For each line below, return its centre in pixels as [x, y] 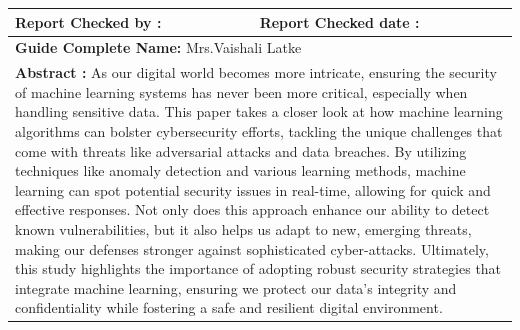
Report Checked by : [88, 21]
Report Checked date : [339, 21]
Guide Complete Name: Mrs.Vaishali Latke [158, 47]
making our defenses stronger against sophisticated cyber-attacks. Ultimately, [252, 248]
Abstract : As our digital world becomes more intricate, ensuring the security [256, 72]
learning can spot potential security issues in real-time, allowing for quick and [253, 189]
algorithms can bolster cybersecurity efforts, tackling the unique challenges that [259, 130]
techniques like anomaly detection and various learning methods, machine [240, 170]
